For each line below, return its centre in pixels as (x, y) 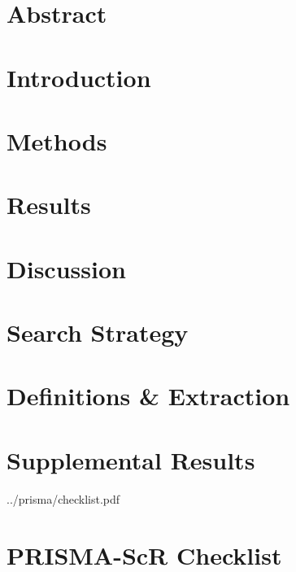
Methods (57, 140)
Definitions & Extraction (148, 396)
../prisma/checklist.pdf (63, 498)
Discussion (66, 268)
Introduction (79, 77)
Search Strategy (98, 332)
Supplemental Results (131, 459)
